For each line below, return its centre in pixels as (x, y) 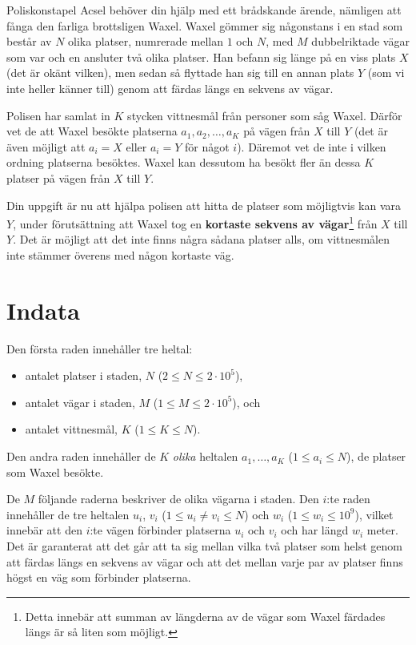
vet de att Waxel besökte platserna (92, 131)
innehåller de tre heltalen (68, 514)
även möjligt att (46, 146)
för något (207, 146)
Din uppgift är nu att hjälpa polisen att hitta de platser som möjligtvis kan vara (204, 205)
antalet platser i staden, (84, 375)
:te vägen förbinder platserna (160, 530)
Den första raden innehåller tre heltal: (100, 348)
